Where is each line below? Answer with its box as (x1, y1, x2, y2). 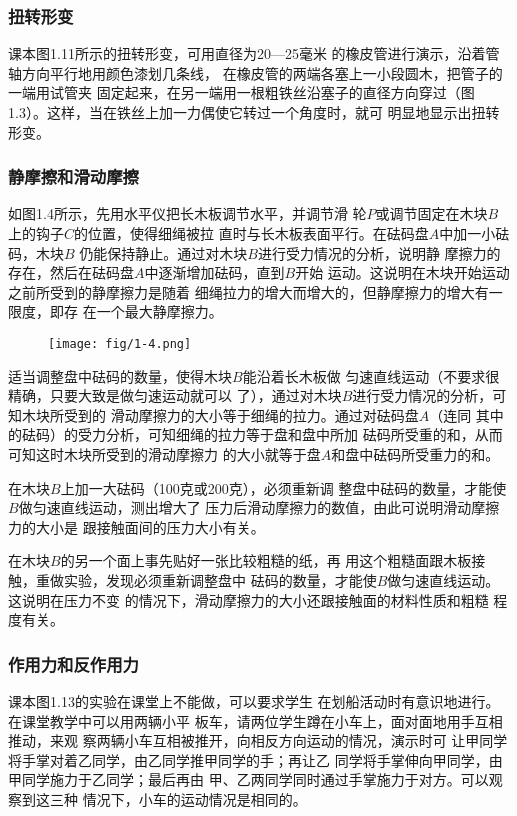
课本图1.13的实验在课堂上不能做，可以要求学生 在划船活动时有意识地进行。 (8, 690, 500, 711)
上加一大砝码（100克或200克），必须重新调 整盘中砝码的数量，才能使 (60, 477, 507, 498)
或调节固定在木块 (375, 203, 488, 224)
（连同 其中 (429, 404, 504, 425)
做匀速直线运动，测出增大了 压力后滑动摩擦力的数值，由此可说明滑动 (18, 497, 472, 518)
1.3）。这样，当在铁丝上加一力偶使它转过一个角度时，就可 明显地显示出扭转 (8, 102, 500, 122)
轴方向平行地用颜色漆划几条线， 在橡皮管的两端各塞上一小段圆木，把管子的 (8, 62, 503, 83)
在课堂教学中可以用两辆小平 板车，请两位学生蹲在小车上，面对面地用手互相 (8, 710, 503, 731)
